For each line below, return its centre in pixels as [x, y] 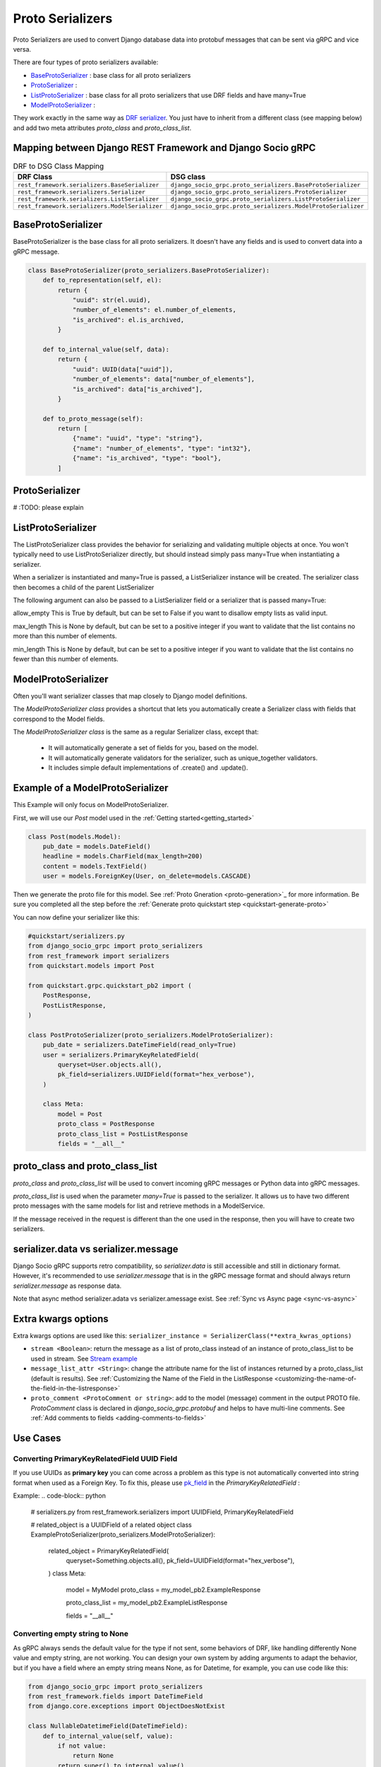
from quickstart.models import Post [91, 965]
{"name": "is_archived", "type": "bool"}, [147, 458]
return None [93, 1756]
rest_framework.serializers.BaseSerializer [88, 185]
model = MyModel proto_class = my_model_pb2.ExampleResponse [163, 1590]
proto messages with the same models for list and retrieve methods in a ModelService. [139, 1206]
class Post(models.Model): [74, 836]
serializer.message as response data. [67, 1286]
